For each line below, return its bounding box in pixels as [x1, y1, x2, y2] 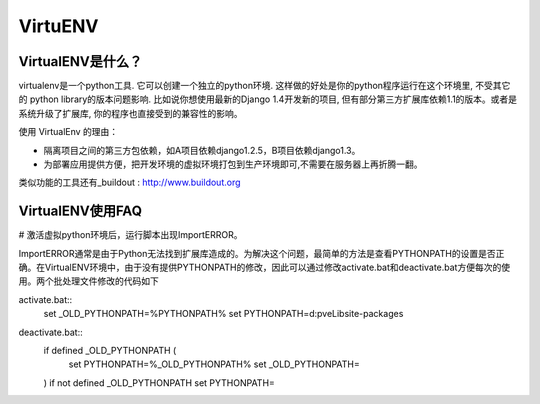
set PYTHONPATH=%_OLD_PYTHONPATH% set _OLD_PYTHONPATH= [68, 358, 360, 370]
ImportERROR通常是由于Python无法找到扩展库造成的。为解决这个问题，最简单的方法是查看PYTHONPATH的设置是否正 [18, 247, 505, 259]
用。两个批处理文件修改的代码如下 [18, 275, 159, 287]
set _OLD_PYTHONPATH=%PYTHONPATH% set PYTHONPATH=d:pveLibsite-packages [43, 308, 404, 320]
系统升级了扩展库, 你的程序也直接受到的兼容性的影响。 [18, 107, 243, 119]
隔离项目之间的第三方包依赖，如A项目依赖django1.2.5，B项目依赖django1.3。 [43, 144, 361, 156]
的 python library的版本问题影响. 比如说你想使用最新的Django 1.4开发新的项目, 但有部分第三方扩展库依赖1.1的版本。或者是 [18, 93, 518, 105]
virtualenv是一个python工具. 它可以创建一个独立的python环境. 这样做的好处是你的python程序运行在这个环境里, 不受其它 [18, 80, 511, 92]
